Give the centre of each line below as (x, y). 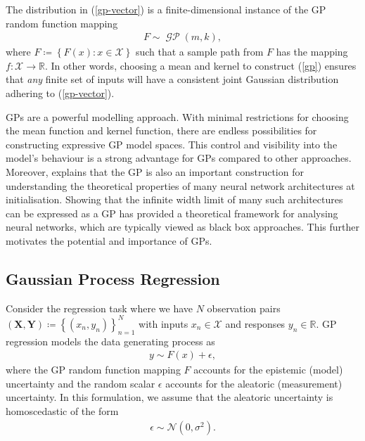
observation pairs (244, 308)
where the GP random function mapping (93, 370)
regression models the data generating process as (110, 341)
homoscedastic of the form (62, 411)
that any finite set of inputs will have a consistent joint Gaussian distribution (172, 79)
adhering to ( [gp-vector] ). (60, 93)
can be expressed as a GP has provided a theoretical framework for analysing (172, 213)
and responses (255, 323)
